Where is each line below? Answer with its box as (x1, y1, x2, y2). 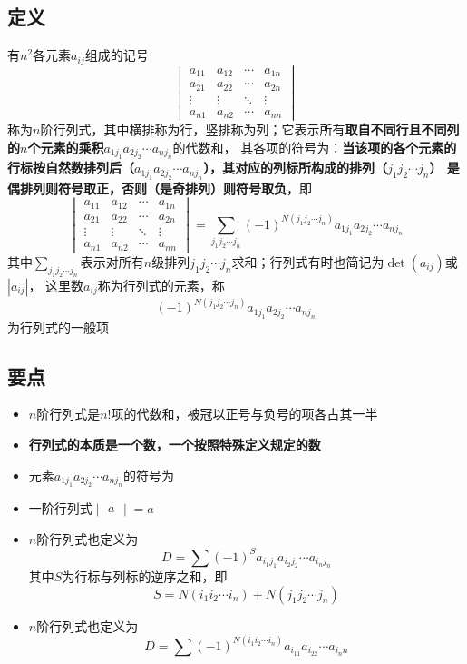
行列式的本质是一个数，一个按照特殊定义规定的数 (28, 434, 321, 453)
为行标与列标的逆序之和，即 (62, 567, 228, 586)
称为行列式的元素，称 (97, 275, 225, 294)
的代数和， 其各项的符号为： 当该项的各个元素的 (172, 137, 457, 156)
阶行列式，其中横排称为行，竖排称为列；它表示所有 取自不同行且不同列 (40, 120, 460, 139)
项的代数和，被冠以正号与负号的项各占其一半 (111, 404, 378, 423)
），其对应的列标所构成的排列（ (203, 158, 388, 177)
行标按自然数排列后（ (7, 158, 134, 177)
